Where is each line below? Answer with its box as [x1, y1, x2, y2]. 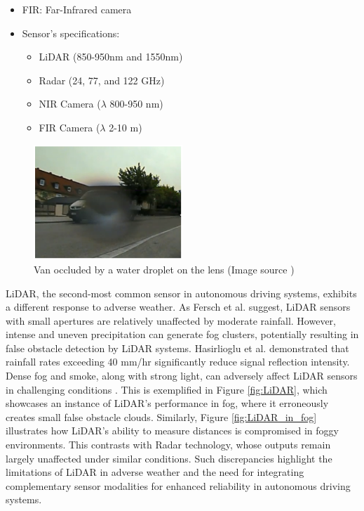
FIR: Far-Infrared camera [22, 2, 132, 16]
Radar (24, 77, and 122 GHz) [39, 72, 165, 87]
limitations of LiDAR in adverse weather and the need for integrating [6, 465, 304, 479]
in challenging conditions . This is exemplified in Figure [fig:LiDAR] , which [6, 382, 328, 396]
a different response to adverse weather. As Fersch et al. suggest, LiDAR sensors [6, 299, 351, 314]
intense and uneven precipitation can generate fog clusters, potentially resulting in [6, 327, 359, 342]
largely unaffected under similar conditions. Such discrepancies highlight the [6, 451, 332, 465]
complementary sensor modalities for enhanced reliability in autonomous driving [6, 478, 351, 493]
